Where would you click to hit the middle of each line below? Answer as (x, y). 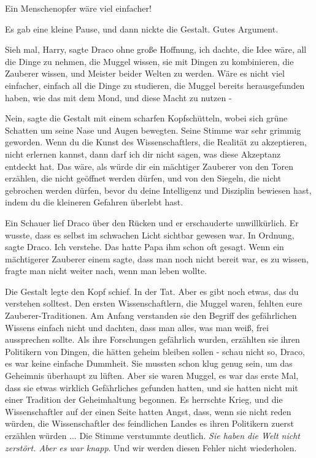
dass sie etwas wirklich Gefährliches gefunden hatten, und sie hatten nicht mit (152, 387)
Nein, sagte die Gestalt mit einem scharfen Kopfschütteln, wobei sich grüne (146, 118)
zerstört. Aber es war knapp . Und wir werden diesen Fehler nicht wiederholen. (151, 447)
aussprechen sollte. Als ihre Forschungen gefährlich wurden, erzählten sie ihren (152, 339)
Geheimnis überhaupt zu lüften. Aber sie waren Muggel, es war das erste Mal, (152, 376)
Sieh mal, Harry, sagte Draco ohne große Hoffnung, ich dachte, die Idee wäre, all (156, 49)
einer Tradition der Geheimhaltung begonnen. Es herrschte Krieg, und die (144, 399)
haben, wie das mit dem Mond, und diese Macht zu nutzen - (118, 97)
